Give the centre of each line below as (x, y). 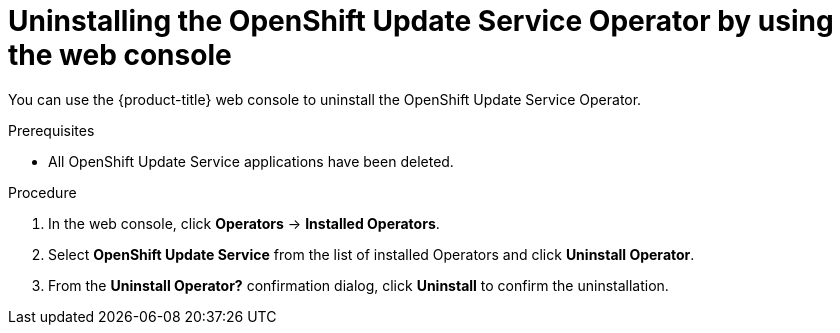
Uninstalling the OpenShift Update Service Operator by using (421, 21)
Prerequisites (51, 130)
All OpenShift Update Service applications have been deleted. (251, 161)
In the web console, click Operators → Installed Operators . (244, 223)
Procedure (42, 192)
